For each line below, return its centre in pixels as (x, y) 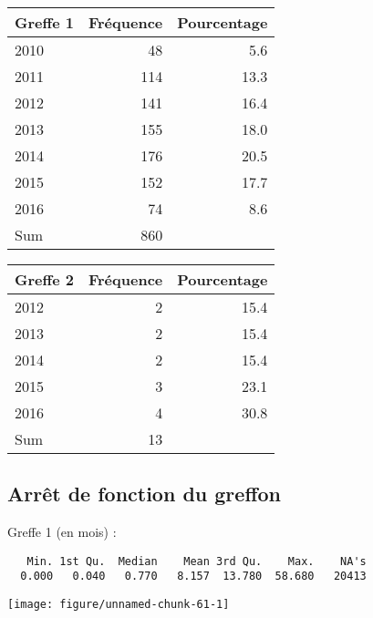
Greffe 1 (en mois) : (62, 532)
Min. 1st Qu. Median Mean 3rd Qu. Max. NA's (197, 561)
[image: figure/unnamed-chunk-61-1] (119, 605)
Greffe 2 (44, 279)
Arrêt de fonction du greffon (144, 494)
